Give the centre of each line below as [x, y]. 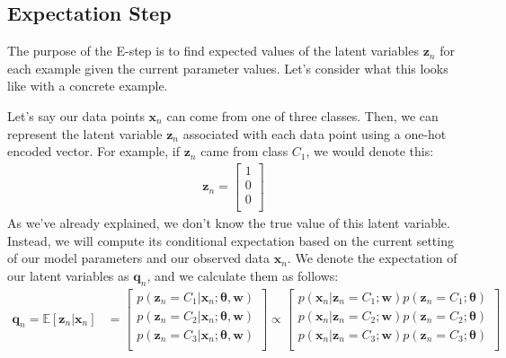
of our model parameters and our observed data [139, 258]
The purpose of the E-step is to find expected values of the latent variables [213, 51]
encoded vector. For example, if [93, 151]
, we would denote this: [370, 151]
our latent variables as [68, 275]
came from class [244, 151]
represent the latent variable [85, 133]
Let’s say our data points [76, 115]
